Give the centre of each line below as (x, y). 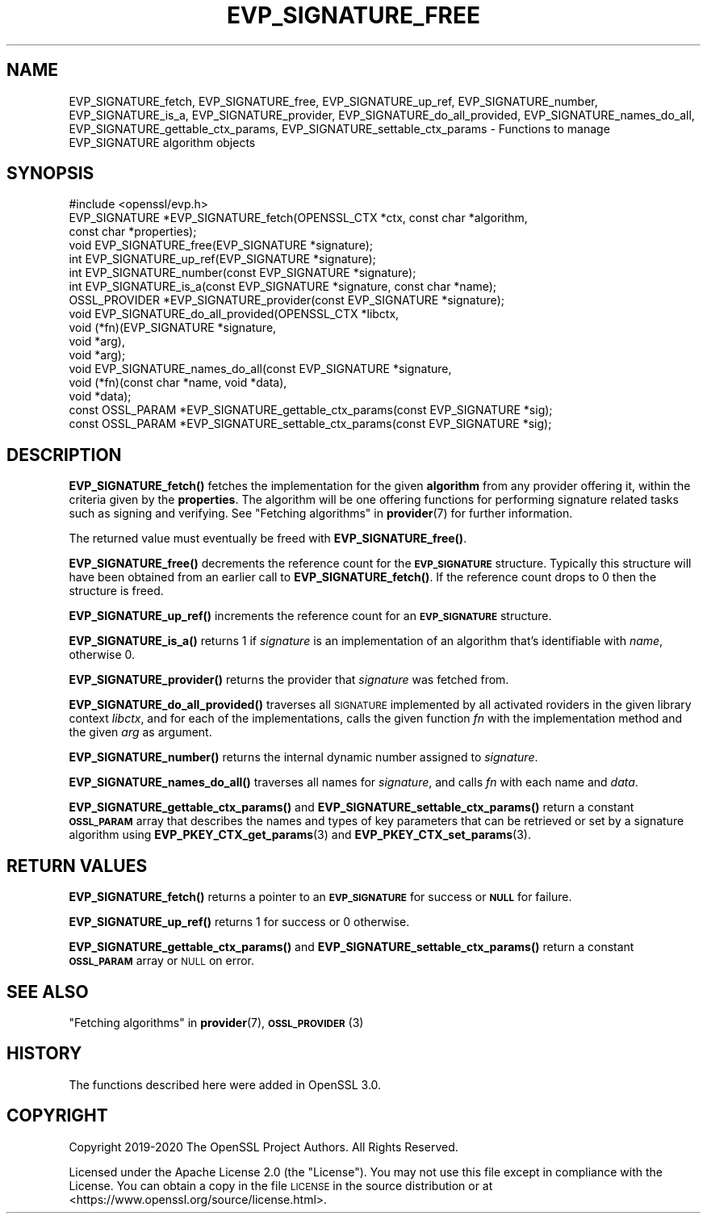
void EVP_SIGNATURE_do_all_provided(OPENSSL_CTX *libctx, (234, 314)
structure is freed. (116, 591)
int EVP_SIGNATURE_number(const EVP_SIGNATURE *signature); (243, 273)
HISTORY (44, 1054)
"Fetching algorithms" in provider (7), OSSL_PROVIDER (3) (216, 1022)
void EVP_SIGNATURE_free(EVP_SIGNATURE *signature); (221, 245)
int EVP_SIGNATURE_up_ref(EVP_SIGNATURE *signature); (222, 259)
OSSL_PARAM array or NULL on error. (162, 961)
